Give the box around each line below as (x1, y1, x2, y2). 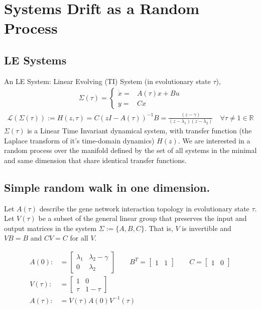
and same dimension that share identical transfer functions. (4, 154, 187, 165)
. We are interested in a (178, 135, 250, 145)
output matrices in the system (4, 222, 97, 233)
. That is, (144, 222, 173, 233)
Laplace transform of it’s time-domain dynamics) (4, 135, 155, 145)
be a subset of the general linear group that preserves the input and (38, 213, 247, 223)
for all (70, 233, 88, 243)
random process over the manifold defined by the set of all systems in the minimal (4, 145, 257, 156)
